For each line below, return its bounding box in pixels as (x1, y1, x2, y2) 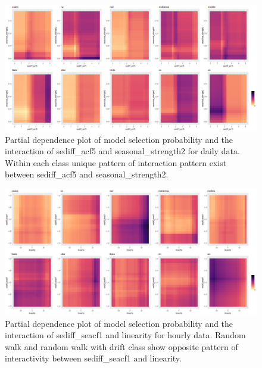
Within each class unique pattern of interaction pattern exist (5, 156, 227, 169)
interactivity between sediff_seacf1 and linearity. (5, 352, 182, 364)
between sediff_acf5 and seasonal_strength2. (5, 168, 169, 180)
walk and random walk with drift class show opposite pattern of (5, 340, 238, 353)
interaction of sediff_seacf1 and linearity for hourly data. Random (5, 329, 246, 341)
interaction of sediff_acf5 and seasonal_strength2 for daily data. (5, 145, 240, 157)
